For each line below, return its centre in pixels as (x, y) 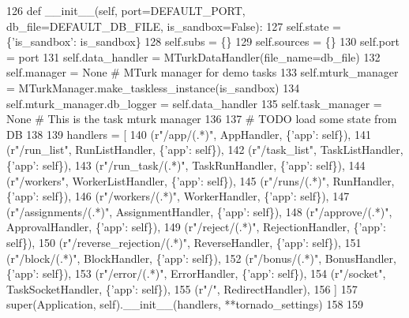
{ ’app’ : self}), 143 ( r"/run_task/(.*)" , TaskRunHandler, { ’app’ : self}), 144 (186, 165)
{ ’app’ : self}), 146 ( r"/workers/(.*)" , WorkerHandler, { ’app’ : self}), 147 (178, 196)
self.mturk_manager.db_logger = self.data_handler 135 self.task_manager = (194, 103)
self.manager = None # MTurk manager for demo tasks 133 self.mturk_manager (203, 72)
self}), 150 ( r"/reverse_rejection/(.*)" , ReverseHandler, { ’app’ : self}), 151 (184, 242)
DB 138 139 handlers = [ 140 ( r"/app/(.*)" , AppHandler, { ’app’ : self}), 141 (189, 134)
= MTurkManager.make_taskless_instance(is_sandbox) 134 (153, 87)
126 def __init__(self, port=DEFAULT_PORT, (126, 10)
